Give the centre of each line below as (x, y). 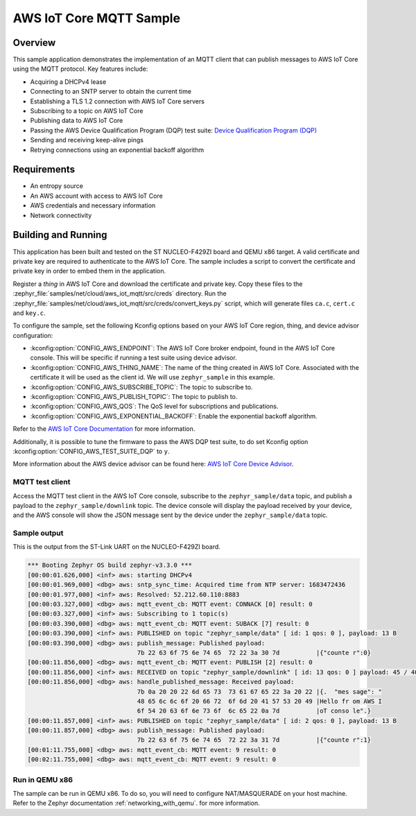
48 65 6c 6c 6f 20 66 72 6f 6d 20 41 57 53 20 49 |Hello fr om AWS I (260, 701)
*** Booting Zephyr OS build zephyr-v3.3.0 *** (110, 565)
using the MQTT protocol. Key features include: (80, 69)
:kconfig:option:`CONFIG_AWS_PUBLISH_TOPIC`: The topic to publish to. (134, 397)
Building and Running (60, 235)
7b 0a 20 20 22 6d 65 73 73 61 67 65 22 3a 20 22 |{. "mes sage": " (260, 691)
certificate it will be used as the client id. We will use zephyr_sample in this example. (153, 377)
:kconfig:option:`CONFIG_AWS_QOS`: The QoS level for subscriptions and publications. (154, 407)
